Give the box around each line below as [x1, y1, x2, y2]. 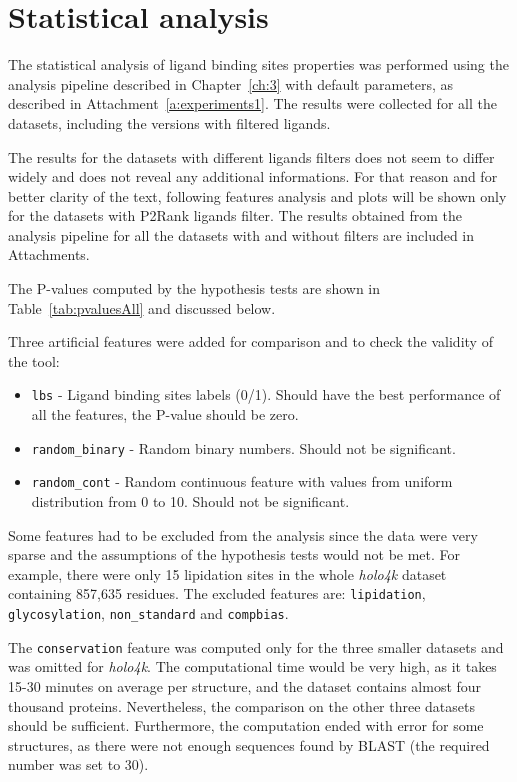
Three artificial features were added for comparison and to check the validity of [8, 331, 493, 352]
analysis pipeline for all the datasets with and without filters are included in [8, 224, 475, 245]
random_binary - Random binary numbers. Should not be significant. [31, 437, 456, 458]
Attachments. [8, 244, 90, 265]
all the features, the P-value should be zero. [31, 404, 299, 425]
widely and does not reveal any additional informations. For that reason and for [8, 166, 498, 187]
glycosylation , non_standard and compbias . [8, 603, 289, 624]
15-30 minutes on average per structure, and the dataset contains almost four [8, 675, 482, 696]
